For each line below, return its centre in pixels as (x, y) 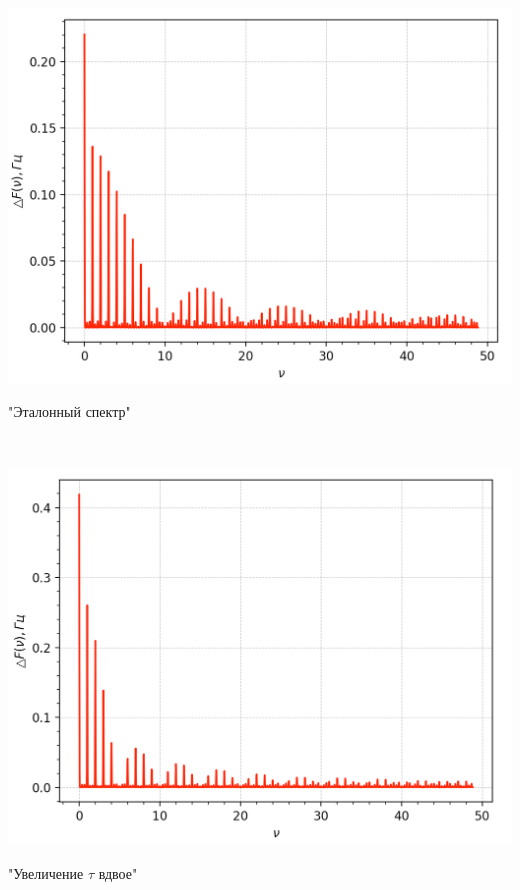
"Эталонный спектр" (69, 410)
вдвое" (118, 872)
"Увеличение (46, 872)
